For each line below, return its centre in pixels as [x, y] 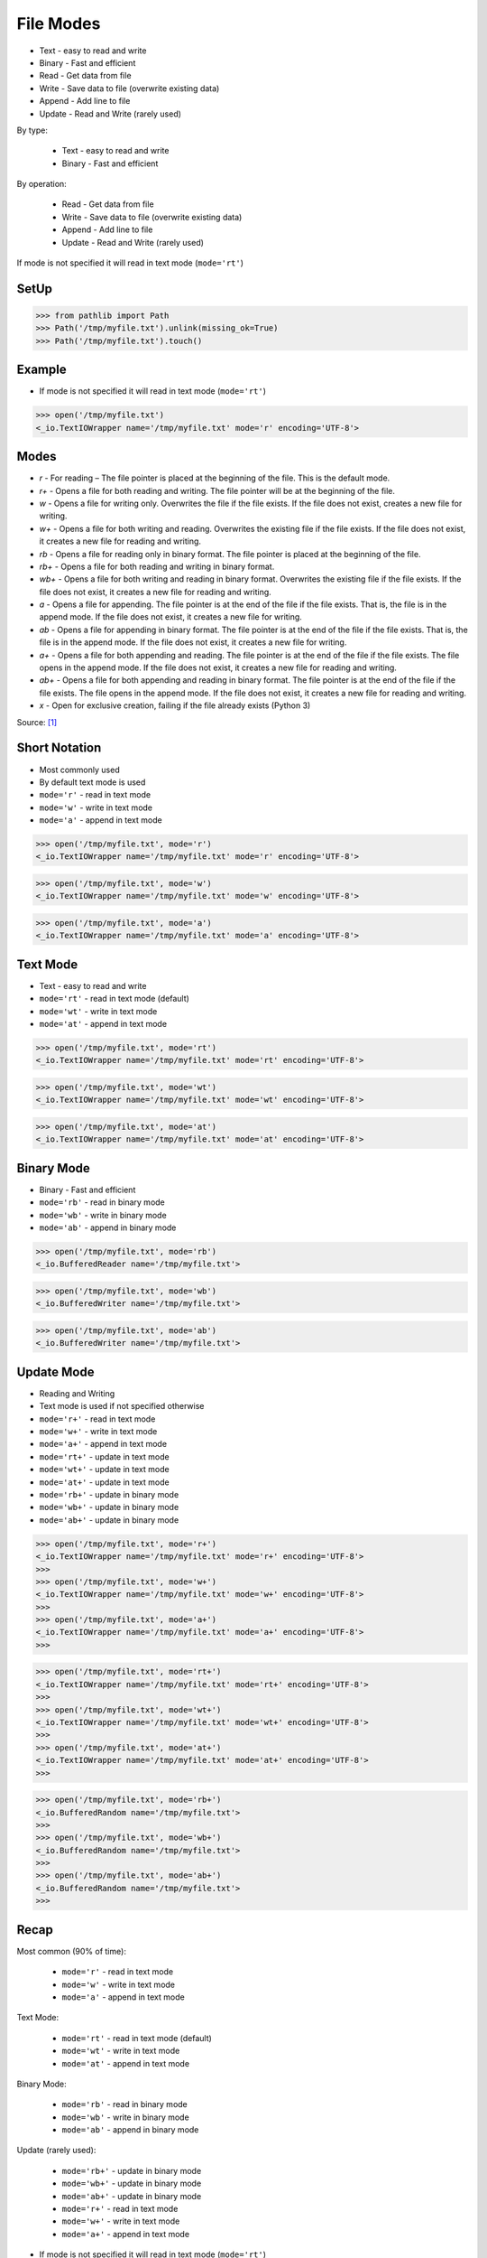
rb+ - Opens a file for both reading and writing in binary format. [157, 566]
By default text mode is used [92, 782]
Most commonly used [80, 770]
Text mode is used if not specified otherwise [122, 1406]
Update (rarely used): [56, 2151]
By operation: [41, 184]
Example [41, 370]
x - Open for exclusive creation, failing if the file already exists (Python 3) [175, 705]
